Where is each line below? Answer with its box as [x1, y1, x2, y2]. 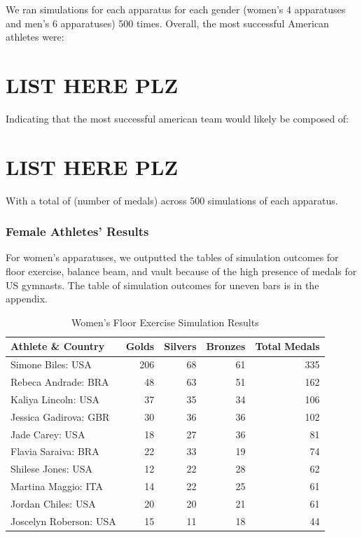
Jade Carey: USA [11, 426, 85, 441]
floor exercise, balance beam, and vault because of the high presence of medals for [6, 264, 357, 279]
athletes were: [6, 29, 64, 44]
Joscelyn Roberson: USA [11, 513, 116, 528]
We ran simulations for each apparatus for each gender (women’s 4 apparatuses [6, 2, 346, 16]
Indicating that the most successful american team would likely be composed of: [6, 111, 349, 125]
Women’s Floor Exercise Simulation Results [71, 314, 259, 329]
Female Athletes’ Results [6, 223, 149, 240]
